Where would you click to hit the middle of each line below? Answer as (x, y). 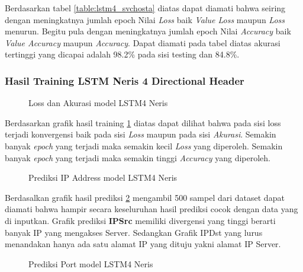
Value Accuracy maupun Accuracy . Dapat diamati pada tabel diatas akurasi (143, 42)
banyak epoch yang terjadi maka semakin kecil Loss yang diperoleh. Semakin (144, 145)
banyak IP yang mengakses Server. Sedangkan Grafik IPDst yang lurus (134, 232)
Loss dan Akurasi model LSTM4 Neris (98, 103)
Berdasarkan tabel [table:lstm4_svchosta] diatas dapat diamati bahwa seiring (145, 8)
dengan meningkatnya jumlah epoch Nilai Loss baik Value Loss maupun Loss (145, 19)
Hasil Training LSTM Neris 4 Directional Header (125, 80)
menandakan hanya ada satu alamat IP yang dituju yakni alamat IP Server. (143, 244)
